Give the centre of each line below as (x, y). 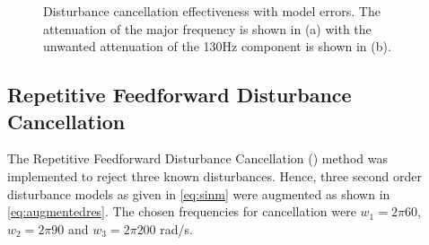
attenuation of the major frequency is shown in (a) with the (207, 28)
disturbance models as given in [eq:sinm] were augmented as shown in (199, 193)
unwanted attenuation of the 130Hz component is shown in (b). (217, 46)
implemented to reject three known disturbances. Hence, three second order (215, 175)
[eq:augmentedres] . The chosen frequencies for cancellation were (182, 211)
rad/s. (176, 228)
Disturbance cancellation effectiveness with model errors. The (212, 11)
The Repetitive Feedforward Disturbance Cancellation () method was (197, 158)
